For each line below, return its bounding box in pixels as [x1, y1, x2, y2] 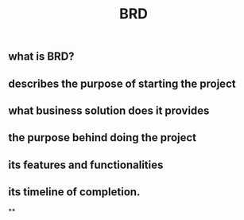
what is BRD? [8, 49, 75, 64]
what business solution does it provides [8, 104, 210, 117]
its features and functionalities [8, 158, 164, 171]
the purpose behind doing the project [8, 131, 197, 144]
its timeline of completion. [8, 185, 141, 199]
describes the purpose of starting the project [8, 77, 236, 90]
